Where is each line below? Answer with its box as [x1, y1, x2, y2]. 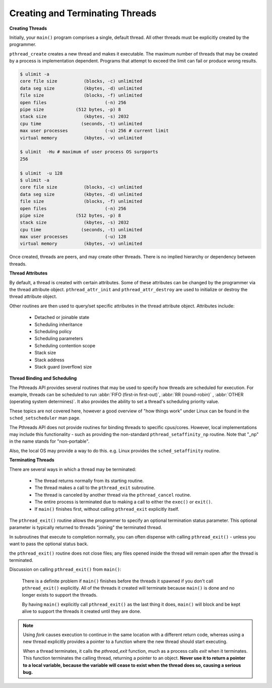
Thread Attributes [9, 270, 48, 276]
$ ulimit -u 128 [20, 170, 63, 176]
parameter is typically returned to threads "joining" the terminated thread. [9, 524, 162, 531]
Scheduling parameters [34, 336, 83, 342]
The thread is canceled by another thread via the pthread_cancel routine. [34, 492, 191, 498]
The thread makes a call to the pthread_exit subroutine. [34, 485, 156, 491]
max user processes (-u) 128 [20, 234, 126, 240]
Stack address [34, 356, 65, 363]
